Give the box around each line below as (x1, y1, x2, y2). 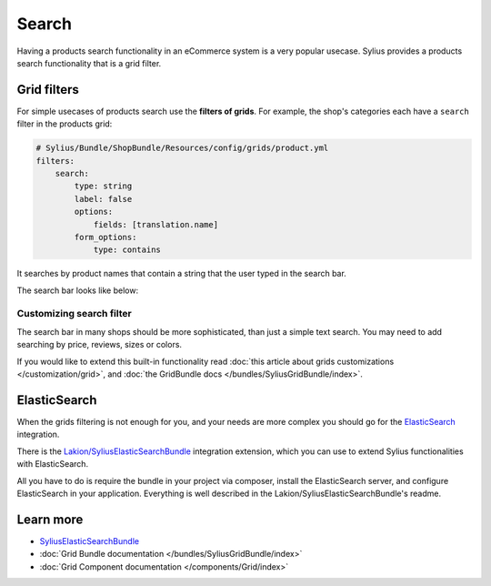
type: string (74, 181, 133, 191)
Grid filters (16, 82, 79, 97)
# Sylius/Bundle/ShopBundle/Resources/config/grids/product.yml (35, 143, 329, 154)
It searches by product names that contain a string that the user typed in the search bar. (16, 268, 347, 279)
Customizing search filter (16, 308, 132, 320)
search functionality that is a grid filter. (16, 57, 162, 68)
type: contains (93, 245, 161, 255)
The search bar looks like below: (16, 285, 139, 296)
